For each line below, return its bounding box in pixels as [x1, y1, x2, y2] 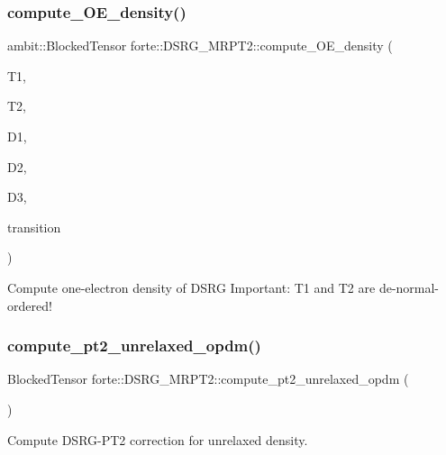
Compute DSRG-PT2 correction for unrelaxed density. [7, 430, 308, 449]
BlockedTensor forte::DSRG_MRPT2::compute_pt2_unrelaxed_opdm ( [7, 369, 409, 388]
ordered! [7, 296, 52, 314]
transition [7, 217, 61, 236]
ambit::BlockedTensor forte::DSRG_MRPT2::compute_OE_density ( [7, 36, 393, 55]
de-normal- [378, 278, 440, 296]
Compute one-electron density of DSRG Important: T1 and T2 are [7, 278, 376, 296]
